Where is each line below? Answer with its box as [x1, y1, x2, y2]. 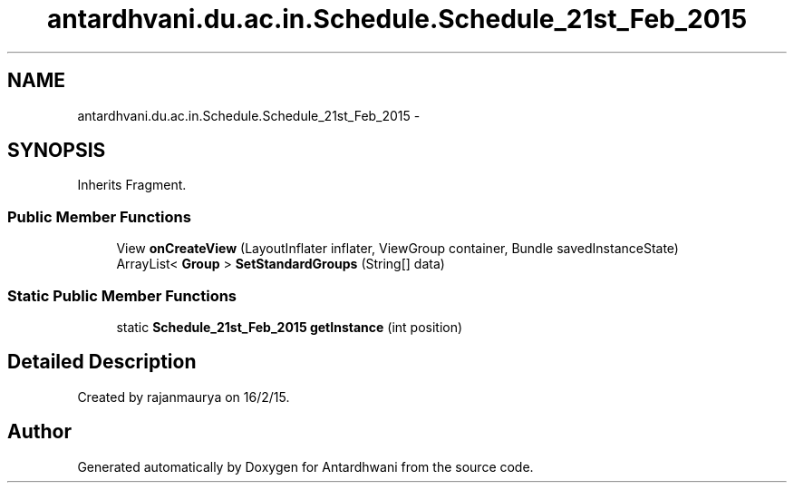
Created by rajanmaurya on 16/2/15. [77, 388, 290, 405]
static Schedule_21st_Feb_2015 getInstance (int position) [116, 318, 463, 335]
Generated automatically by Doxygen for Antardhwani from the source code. [77, 458, 534, 475]
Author [7, 420, 72, 444]
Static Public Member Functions [7, 286, 237, 305]
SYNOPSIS [7, 139, 106, 162]
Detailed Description [7, 350, 197, 374]
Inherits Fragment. [77, 177, 187, 193]
